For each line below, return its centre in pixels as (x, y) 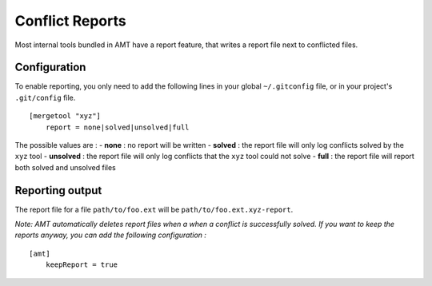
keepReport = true (82, 265)
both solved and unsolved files (65, 167)
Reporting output (58, 191)
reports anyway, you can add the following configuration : (111, 235)
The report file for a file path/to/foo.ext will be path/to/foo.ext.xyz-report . (154, 209)
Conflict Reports (71, 21)
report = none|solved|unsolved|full (117, 127)
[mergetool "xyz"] (65, 116)
